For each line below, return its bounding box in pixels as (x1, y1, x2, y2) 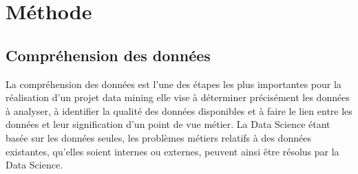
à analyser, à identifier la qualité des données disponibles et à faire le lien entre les (6, 103, 352, 118)
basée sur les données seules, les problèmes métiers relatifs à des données (6, 130, 311, 144)
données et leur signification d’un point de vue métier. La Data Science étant (6, 117, 330, 131)
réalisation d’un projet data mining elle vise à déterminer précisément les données (6, 90, 350, 105)
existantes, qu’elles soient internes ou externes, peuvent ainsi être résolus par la (6, 144, 339, 158)
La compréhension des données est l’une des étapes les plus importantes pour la (6, 76, 341, 91)
